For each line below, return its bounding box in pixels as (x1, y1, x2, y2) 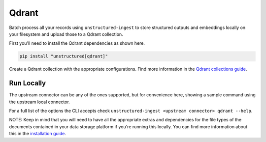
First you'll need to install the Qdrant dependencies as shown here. (9, 40, 145, 46)
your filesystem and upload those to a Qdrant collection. (9, 31, 123, 37)
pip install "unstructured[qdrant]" (19, 54, 108, 59)
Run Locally (9, 79, 46, 87)
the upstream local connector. (9, 99, 70, 105)
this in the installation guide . (9, 131, 66, 137)
